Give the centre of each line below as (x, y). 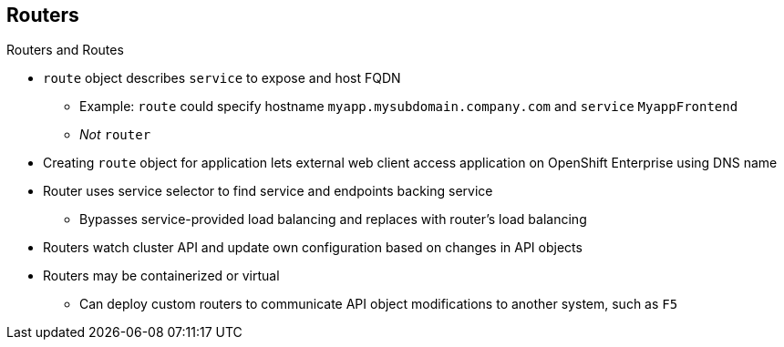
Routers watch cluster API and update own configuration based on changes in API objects (313, 248)
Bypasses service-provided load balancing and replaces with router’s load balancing (333, 219)
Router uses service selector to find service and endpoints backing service (268, 191)
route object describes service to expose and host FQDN (222, 78)
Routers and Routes (65, 50)
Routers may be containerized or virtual (161, 276)
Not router (115, 135)
